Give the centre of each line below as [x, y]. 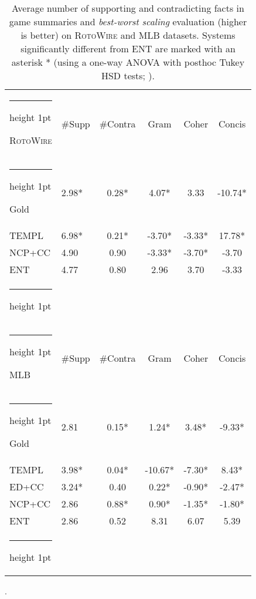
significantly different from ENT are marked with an [128, 48]
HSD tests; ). [128, 75]
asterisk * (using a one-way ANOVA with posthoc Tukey [128, 62]
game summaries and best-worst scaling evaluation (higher [128, 21]
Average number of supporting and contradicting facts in [128, 8]
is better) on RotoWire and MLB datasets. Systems [128, 35]
